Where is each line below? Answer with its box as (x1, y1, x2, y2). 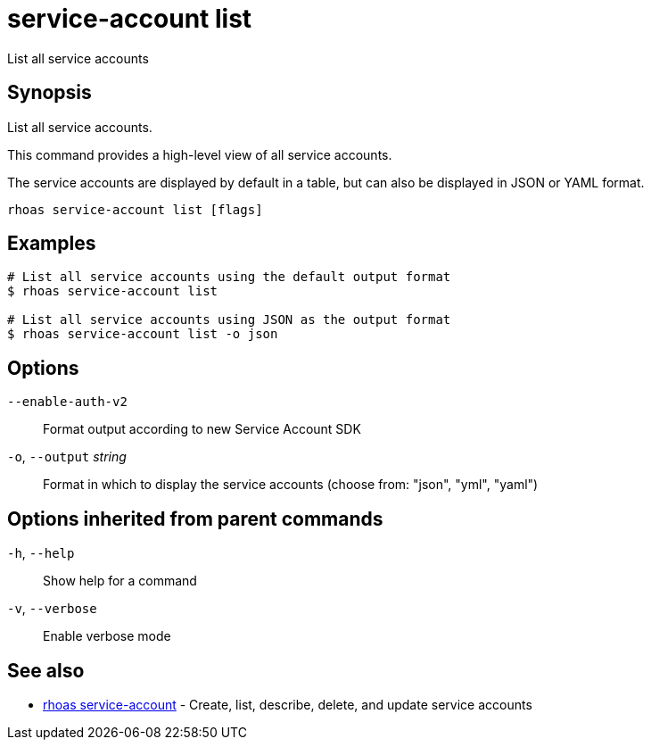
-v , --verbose (7, 601, 97, 617)
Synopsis (7, 81, 92, 104)
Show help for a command (43, 573, 197, 589)
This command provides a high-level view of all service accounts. (7, 146, 392, 162)
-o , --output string (7, 449, 127, 465)
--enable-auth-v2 (7, 394, 128, 410)
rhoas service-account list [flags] (7, 202, 263, 217)
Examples (7, 232, 96, 255)
